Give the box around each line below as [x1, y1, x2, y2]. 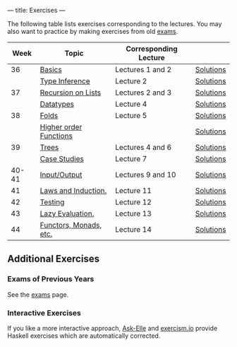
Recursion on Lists [39, 88, 101, 98]
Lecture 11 [115, 186, 152, 195]
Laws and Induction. [39, 186, 107, 195]
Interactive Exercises [7, 307, 81, 317]
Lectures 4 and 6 [115, 143, 172, 152]
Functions [39, 131, 73, 141]
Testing [39, 197, 65, 207]
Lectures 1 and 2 [115, 65, 172, 74]
